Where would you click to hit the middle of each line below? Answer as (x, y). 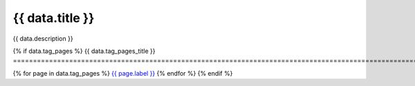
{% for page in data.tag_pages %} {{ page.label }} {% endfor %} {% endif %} (123, 73)
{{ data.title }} (54, 18)
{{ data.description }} (43, 39)
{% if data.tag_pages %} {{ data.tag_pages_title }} (84, 51)
